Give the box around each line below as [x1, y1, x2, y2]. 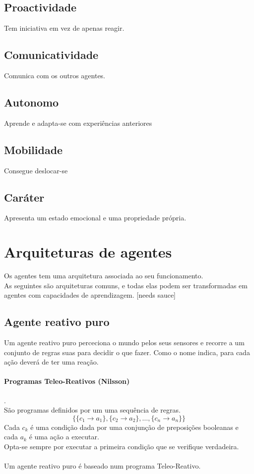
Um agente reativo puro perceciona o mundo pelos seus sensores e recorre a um [4, 337, 245, 348]
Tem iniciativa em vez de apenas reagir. [4, 23, 125, 33]
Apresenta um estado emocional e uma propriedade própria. [4, 212, 187, 223]
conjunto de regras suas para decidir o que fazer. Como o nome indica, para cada [4, 347, 250, 357]
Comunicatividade [4, 47, 99, 62]
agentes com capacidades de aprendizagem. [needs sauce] [4, 290, 176, 300]
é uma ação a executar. [29, 431, 99, 442]
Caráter [4, 189, 45, 205]
